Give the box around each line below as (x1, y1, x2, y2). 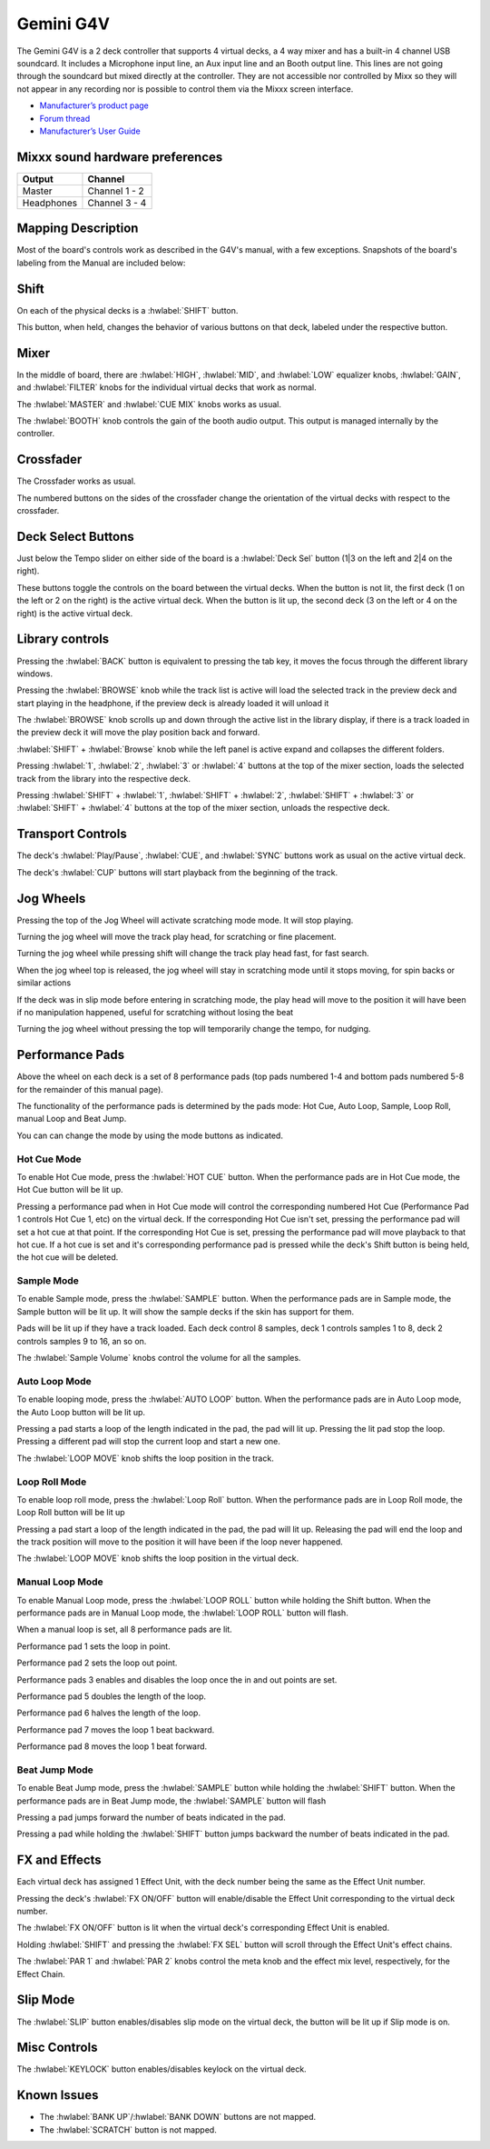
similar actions (16, 977, 72, 988)
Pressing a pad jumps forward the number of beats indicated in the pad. (16, 1812, 286, 1823)
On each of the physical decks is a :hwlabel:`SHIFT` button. (16, 305, 239, 315)
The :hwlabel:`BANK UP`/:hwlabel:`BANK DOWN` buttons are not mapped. (39, 2112, 317, 2123)
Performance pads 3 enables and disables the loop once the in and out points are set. (16, 1674, 338, 1685)
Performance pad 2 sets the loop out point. (16, 1657, 178, 1668)
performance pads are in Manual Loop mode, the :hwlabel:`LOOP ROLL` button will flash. (16, 1607, 348, 1618)
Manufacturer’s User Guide (39, 125, 141, 136)
